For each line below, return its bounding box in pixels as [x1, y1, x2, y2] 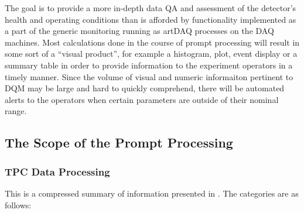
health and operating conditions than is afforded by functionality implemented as [5, 13, 296, 25]
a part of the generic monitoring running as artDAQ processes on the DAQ [5, 25, 274, 37]
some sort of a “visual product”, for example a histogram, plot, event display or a [5, 47, 298, 60]
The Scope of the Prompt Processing [5, 133, 233, 152]
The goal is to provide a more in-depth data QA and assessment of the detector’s [5, 2, 296, 13]
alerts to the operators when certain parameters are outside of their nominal [5, 93, 279, 105]
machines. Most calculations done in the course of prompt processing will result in [5, 36, 300, 48]
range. [5, 105, 27, 117]
